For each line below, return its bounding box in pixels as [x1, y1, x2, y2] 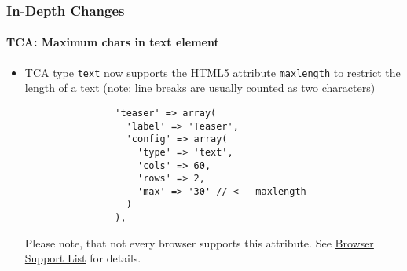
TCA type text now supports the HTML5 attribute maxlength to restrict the [24, 64, 401, 80]
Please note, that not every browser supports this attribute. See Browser [24, 234, 374, 251]
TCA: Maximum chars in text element [6, 34, 219, 50]
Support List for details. [24, 250, 141, 266]
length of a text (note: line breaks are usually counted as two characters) [24, 79, 376, 96]
